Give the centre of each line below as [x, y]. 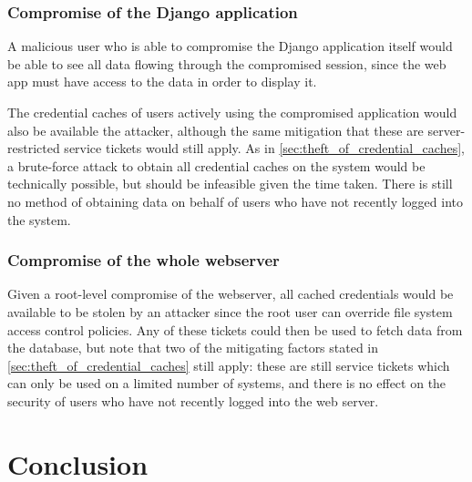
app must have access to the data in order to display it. [162, 82]
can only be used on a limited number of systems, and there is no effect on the [227, 383]
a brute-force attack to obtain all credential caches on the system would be [216, 165]
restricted [34, 148]
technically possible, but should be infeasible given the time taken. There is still [230, 184]
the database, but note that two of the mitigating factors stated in [193, 348]
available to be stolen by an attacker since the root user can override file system [230, 311]
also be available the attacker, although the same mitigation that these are [215, 130]
